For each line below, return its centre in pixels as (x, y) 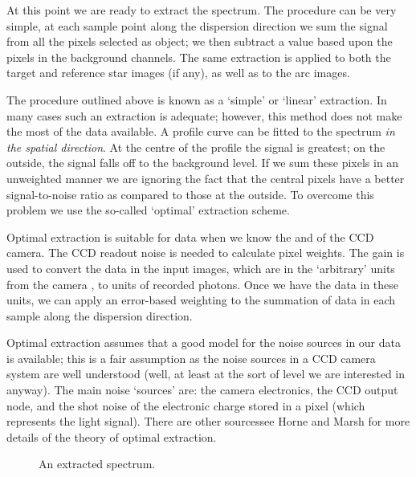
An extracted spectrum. (97, 464)
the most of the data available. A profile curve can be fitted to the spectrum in (201, 131)
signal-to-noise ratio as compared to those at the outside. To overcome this (190, 194)
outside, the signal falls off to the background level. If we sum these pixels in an (203, 163)
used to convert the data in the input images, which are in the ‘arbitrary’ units (201, 268)
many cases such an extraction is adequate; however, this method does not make (204, 115)
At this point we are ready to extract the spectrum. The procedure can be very (202, 10)
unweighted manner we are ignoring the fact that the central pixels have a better (206, 178)
